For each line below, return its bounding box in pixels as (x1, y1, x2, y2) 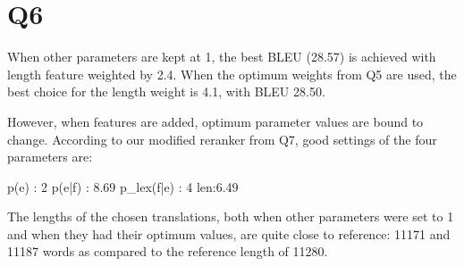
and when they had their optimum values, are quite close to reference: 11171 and (7, 224, 451, 243)
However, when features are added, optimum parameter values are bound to (7, 112, 424, 130)
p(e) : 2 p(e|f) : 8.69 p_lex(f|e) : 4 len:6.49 (7, 177, 239, 195)
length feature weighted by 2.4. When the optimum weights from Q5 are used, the (7, 64, 457, 83)
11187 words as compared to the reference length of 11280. (7, 242, 328, 261)
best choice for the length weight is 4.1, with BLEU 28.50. (7, 82, 325, 101)
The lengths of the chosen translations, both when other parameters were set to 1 (7, 207, 454, 226)
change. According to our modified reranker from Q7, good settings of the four (7, 129, 437, 148)
